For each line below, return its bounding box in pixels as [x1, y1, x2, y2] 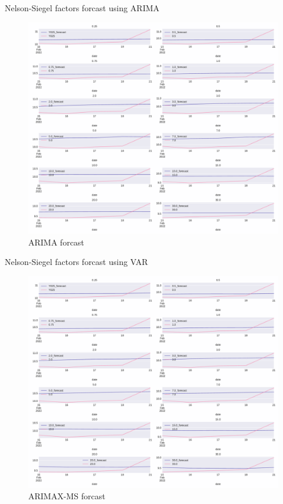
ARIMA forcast [28, 235, 84, 248]
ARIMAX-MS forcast [28, 490, 106, 502]
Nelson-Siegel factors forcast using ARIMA [5, 2, 160, 14]
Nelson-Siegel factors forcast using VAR [5, 256, 148, 268]
